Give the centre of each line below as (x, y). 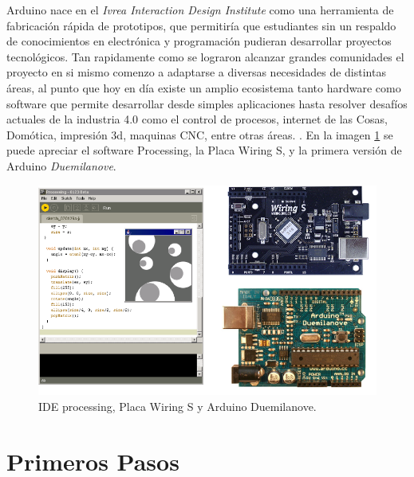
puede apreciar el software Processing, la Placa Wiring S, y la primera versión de (204, 150)
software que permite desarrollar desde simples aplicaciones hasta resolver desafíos (207, 103)
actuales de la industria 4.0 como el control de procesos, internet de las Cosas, (197, 119)
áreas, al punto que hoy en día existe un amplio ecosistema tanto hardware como (204, 87)
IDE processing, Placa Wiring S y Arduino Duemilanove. (177, 407)
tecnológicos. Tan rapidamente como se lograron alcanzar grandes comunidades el (205, 56)
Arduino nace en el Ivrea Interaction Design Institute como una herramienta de (200, 10)
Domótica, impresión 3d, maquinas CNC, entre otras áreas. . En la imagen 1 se (200, 134)
